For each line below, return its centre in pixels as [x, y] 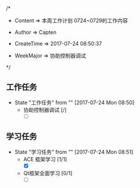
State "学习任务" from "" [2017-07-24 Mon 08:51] [74, 152]
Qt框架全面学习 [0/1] [48, 173]
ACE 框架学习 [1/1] [45, 159]
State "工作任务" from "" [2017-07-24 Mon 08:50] [74, 102]
